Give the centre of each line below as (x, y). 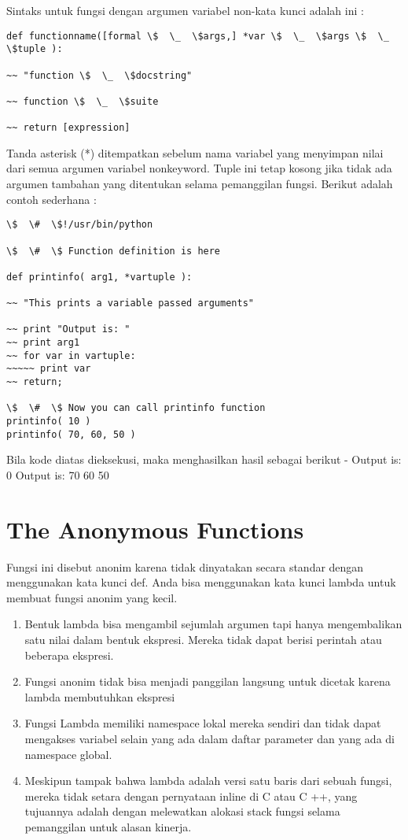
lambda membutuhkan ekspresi (100, 696)
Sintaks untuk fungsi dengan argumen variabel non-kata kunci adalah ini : (185, 10)
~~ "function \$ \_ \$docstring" (99, 75)
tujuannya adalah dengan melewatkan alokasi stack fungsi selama (182, 811)
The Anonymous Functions (155, 529)
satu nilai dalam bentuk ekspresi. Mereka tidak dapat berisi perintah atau (203, 640)
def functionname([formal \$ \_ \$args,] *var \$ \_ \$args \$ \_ (198, 36)
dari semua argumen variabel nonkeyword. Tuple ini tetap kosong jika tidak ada (199, 168)
